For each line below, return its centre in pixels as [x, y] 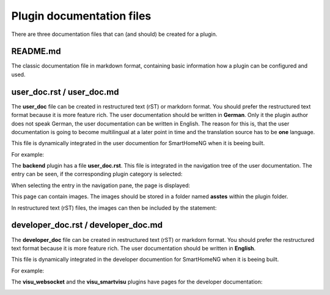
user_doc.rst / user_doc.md [65, 92]
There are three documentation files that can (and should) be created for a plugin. [114, 34]
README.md [36, 52]
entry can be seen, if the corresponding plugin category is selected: [97, 174]
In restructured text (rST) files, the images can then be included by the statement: [114, 208]
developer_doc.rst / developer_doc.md [87, 225]
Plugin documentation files [81, 16]
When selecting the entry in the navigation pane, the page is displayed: [101, 185]
